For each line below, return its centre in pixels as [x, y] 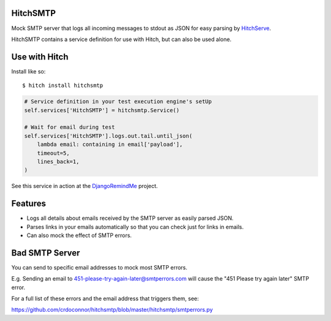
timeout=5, [53, 153]
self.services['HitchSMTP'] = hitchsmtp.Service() [102, 110]
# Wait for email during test [70, 127]
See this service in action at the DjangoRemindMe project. [85, 186]
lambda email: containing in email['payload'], [110, 145]
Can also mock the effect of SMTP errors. [79, 235]
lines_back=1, [58, 161]
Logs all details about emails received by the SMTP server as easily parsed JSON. [130, 218]
